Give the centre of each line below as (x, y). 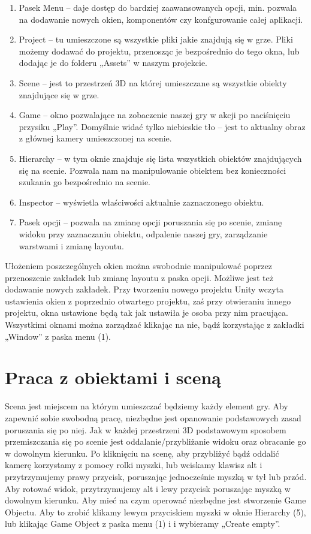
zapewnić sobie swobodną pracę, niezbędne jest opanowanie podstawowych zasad (153, 417)
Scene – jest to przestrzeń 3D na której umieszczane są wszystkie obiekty (153, 82)
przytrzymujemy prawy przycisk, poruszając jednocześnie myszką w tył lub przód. (156, 476)
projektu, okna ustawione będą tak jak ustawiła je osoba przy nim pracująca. (147, 313)
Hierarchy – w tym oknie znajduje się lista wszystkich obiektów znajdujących (160, 158)
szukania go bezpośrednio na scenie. (85, 182)
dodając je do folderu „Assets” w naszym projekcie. (113, 63)
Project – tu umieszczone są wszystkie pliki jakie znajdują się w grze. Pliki (156, 39)
